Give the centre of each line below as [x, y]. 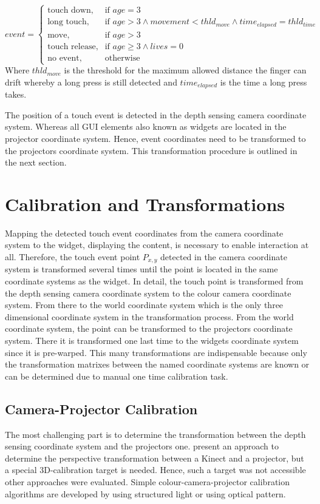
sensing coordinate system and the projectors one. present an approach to [142, 446]
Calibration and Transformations [145, 203]
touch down [69, 11]
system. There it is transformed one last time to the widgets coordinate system [152, 341]
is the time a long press [264, 82]
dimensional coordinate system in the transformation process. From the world [149, 316]
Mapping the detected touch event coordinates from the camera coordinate [144, 233]
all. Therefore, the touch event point [73, 257]
